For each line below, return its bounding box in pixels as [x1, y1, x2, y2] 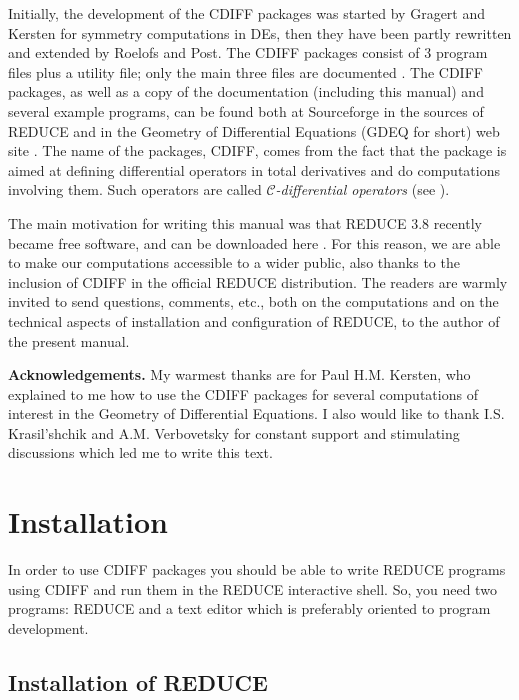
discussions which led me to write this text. [8, 442, 273, 463]
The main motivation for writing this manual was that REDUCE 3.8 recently [8, 212, 482, 233]
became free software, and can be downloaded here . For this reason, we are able [8, 232, 501, 253]
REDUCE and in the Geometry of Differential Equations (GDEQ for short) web [8, 120, 500, 141]
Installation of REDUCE [8, 666, 268, 697]
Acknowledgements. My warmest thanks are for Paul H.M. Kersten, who [8, 364, 471, 385]
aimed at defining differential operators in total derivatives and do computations [8, 159, 500, 180]
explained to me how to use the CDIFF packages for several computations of [8, 383, 478, 404]
